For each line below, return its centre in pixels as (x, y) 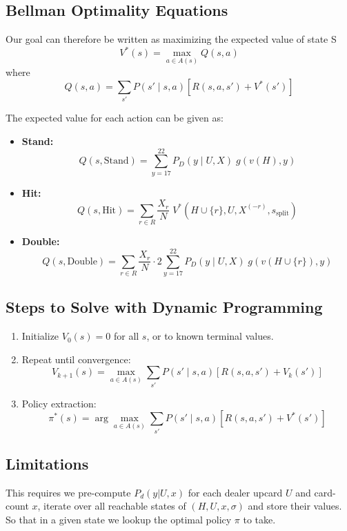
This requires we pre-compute (68, 492)
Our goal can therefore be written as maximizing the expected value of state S (171, 39)
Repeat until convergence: (76, 359)
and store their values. (295, 506)
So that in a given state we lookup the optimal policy (119, 519)
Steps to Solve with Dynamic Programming (164, 307)
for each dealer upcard (235, 492)
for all (126, 336)
